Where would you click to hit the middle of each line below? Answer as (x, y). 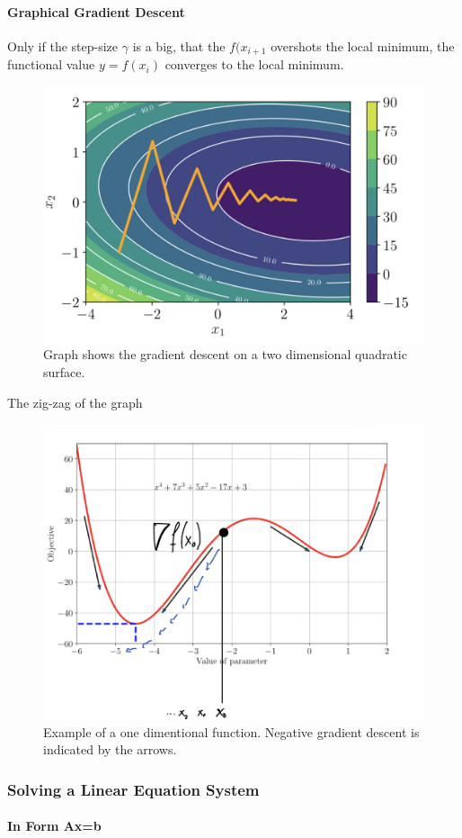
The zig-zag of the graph (75, 402)
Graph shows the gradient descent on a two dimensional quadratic (225, 354)
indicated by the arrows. (110, 749)
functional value (51, 64)
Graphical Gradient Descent (96, 11)
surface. (64, 372)
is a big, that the (179, 45)
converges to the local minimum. (254, 64)
